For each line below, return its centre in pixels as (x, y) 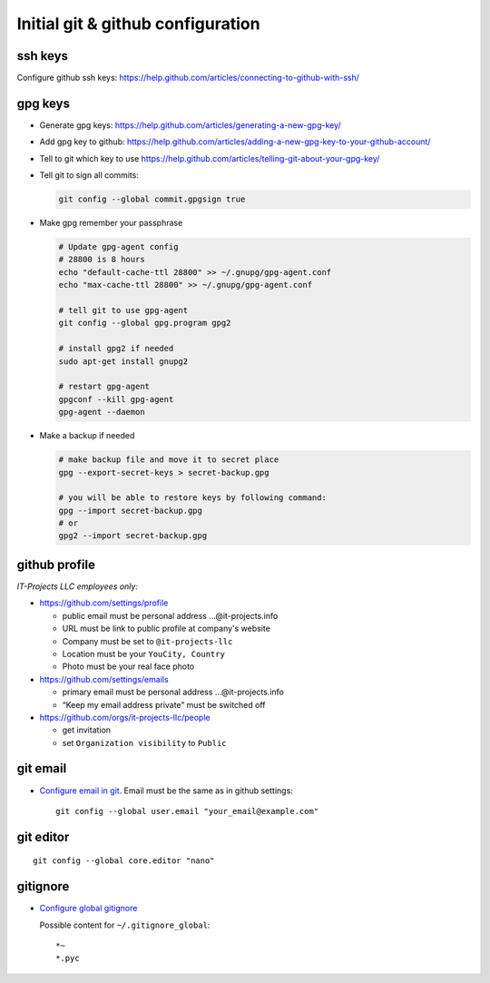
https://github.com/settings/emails (104, 679)
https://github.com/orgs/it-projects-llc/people (125, 717)
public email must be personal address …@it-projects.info (170, 615)
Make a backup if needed (87, 436)
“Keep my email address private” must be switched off (164, 704)
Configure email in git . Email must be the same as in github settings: (167, 791)
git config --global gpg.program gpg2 (145, 323)
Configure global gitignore (88, 909)
